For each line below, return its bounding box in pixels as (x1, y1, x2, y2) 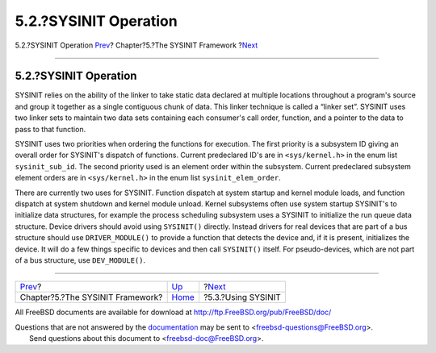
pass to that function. (15, 124, 86, 134)
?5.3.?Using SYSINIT (203, 292, 282, 303)
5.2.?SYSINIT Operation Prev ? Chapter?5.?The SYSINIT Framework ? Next (15, 40, 258, 50)
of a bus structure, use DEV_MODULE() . (15, 255, 146, 265)
